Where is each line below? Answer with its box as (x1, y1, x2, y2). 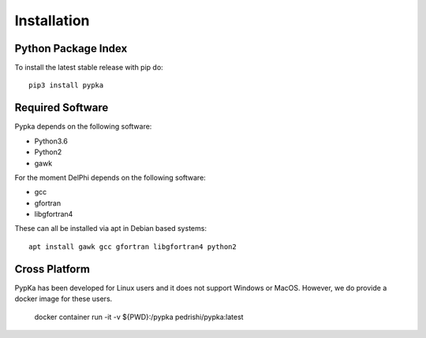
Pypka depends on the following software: (14, 122, 152, 132)
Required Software (14, 101, 109, 114)
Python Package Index (14, 42, 128, 55)
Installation (14, 12, 90, 29)
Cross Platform (14, 262, 91, 276)
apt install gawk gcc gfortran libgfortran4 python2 (28, 242, 237, 251)
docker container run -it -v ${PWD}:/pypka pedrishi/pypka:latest (34, 312, 244, 321)
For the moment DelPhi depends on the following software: (14, 173, 207, 182)
